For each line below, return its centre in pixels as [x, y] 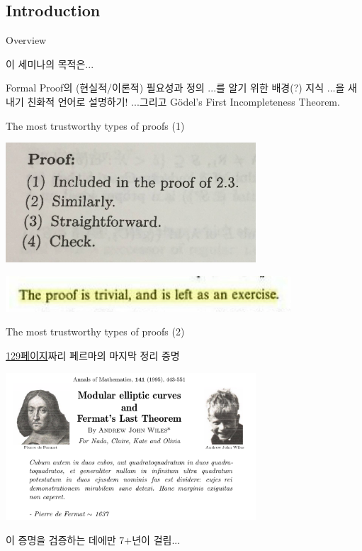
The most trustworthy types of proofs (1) [95, 125]
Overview [26, 40]
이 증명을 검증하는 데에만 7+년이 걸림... [93, 539]
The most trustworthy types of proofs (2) [95, 332]
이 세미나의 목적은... [50, 63]
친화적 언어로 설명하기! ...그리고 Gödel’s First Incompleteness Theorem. [183, 101]
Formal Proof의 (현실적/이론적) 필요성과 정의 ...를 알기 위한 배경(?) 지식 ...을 [175, 88]
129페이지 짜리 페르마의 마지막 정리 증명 [93, 355]
